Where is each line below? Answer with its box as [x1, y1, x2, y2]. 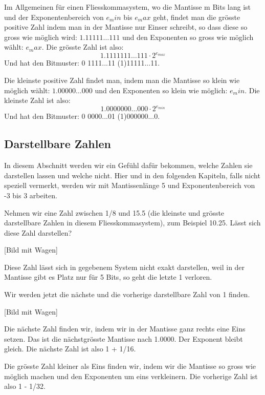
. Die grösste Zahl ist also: [41, 41, 124, 52]
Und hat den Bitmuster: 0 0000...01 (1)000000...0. [4, 111, 160, 121]
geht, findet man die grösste [153, 11, 240, 22]
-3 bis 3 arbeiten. [4, 190, 57, 200]
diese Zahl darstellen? [4, 227, 72, 238]
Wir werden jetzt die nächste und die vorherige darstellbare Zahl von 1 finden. [4, 289, 250, 300]
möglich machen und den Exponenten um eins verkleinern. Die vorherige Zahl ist [4, 370, 258, 381]
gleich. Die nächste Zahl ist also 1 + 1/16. [4, 343, 136, 354]
